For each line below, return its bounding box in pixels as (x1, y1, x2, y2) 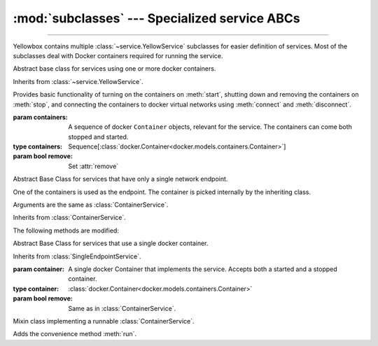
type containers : (13, 142, 63, 151)
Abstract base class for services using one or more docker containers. (13, 64, 216, 73)
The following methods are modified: (13, 226, 119, 235)
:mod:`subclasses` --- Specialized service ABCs (13, 11, 300, 26)
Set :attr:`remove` (68, 162, 119, 170)
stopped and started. (68, 132, 129, 141)
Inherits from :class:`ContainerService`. (13, 214, 126, 222)
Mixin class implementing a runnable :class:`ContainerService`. (13, 317, 195, 325)
